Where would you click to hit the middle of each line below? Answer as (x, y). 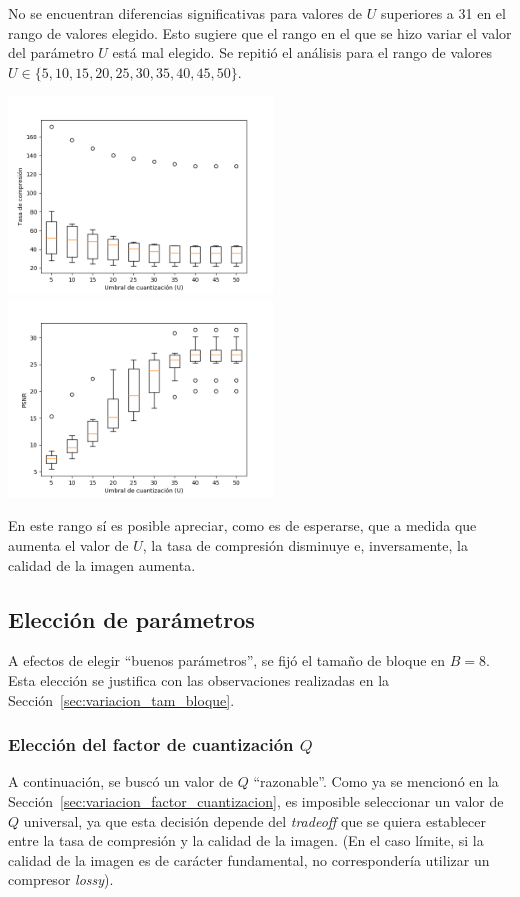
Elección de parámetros (131, 618)
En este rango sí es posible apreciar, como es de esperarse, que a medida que (242, 525)
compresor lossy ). (61, 879)
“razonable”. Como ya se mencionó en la (376, 781)
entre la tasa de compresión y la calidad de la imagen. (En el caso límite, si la (246, 840)
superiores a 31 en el (443, 13)
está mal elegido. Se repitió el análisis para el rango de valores (302, 52)
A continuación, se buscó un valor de (120, 781)
